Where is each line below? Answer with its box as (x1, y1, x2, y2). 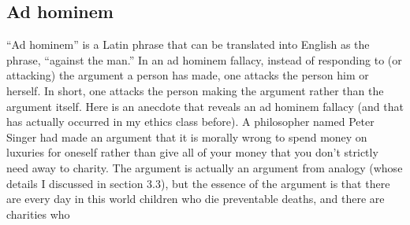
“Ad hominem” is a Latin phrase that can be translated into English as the (6, 36, 370, 53)
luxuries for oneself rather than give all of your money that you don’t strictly (6, 144, 378, 160)
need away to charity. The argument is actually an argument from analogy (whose (6, 159, 403, 175)
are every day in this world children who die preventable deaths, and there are (6, 190, 385, 207)
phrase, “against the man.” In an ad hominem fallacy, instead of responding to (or (6, 51, 402, 68)
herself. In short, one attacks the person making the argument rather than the (6, 82, 384, 98)
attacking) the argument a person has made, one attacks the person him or (6, 67, 369, 83)
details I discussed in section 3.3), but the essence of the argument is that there (6, 175, 390, 191)
